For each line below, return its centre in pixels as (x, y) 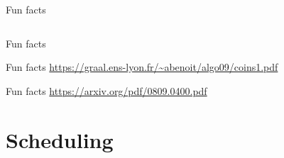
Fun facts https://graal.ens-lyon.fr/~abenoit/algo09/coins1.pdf (142, 67)
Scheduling (60, 139)
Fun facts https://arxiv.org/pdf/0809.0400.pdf (106, 90)
